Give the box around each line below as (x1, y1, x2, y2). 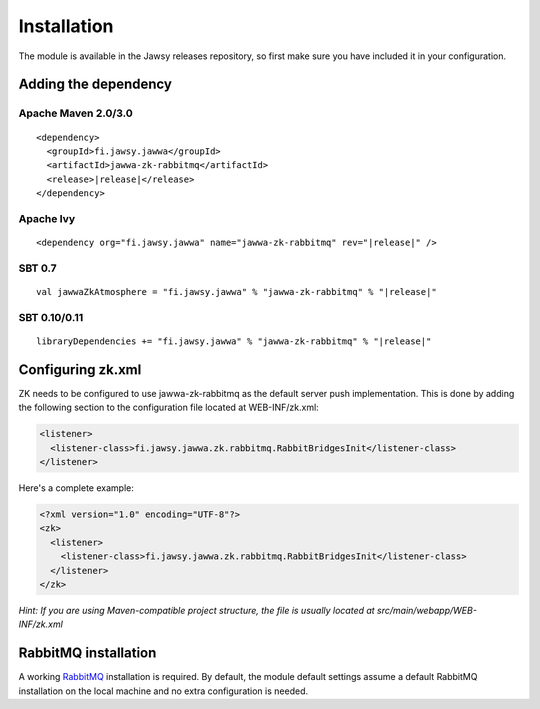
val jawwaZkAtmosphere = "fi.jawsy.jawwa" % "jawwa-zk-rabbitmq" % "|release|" (36, 286, 437, 297)
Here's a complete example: (18, 481, 134, 494)
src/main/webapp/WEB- (376, 604, 477, 616)
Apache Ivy (18, 211, 76, 225)
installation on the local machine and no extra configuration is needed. (18, 685, 309, 697)
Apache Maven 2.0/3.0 (18, 106, 134, 120)
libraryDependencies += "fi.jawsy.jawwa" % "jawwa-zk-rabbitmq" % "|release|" (36, 335, 432, 347)
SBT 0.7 (18, 261, 57, 275)
